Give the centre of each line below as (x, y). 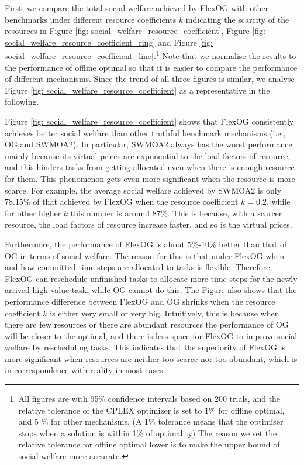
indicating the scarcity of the (237, 19)
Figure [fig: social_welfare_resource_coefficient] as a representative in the (137, 90)
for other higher (33, 213)
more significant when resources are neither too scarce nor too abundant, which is (151, 358)
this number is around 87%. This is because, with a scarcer (176, 213)
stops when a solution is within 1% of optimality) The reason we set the (148, 433)
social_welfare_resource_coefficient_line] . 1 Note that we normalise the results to (151, 55)
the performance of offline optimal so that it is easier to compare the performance (151, 67)
